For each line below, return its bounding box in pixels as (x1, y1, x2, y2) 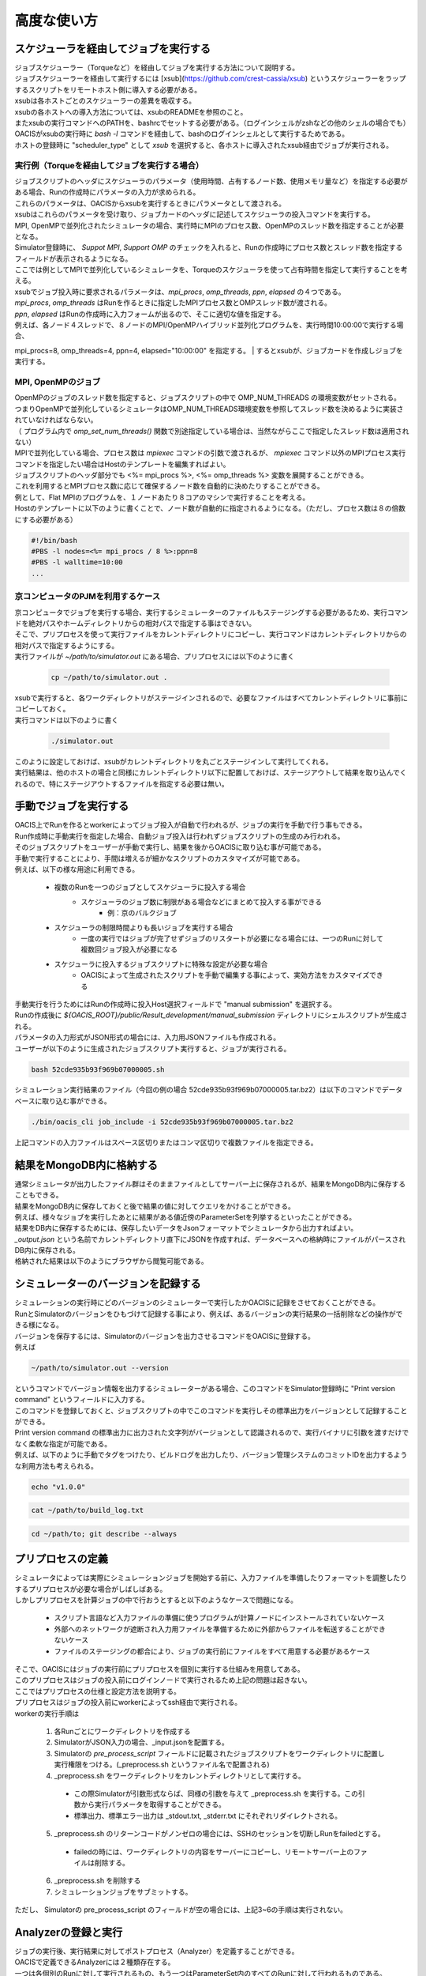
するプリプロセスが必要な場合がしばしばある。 (14, 1584, 167, 1593)
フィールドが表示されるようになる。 (14, 254, 133, 263)
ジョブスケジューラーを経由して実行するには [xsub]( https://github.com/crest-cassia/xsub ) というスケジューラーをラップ (14, 74, 406, 83)
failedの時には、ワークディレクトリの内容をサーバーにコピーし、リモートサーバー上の (73, 1846, 354, 1857)
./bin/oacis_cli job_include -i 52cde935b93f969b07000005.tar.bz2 (31, 1117, 293, 1126)
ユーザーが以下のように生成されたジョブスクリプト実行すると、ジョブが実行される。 (14, 1043, 291, 1053)
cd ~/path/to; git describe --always (31, 1529, 177, 1538)
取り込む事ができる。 (42, 1095, 112, 1106)
